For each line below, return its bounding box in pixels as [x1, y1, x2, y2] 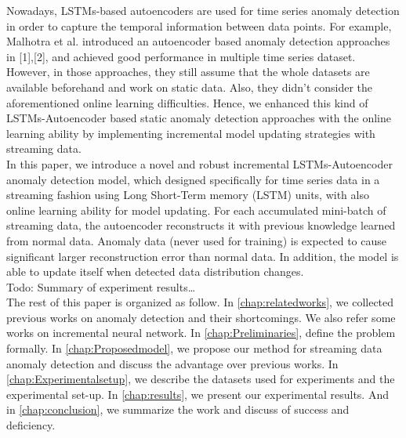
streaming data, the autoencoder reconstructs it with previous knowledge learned [6, 217, 396, 233]
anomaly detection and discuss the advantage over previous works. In [6, 355, 339, 371]
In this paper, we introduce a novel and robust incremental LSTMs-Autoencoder [6, 155, 393, 172]
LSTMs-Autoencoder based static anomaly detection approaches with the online [6, 110, 391, 126]
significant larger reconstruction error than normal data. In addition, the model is [6, 248, 399, 264]
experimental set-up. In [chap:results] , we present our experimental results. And [6, 386, 389, 402]
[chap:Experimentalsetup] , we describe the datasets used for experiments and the [6, 371, 395, 387]
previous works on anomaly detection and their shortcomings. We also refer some [6, 309, 396, 325]
